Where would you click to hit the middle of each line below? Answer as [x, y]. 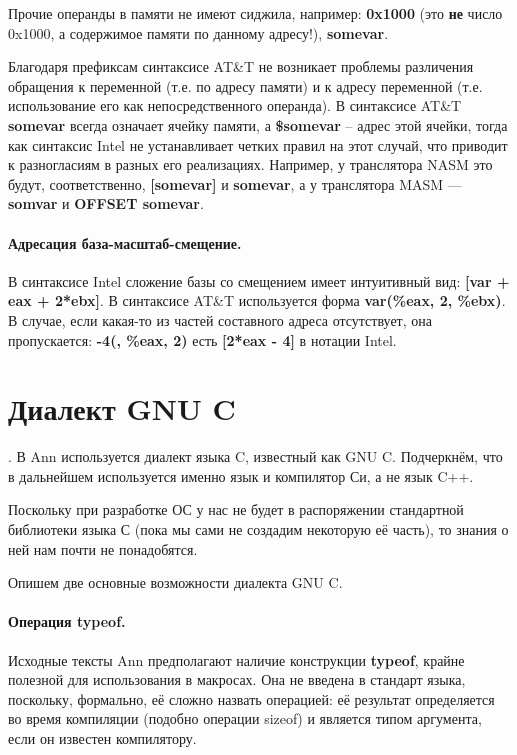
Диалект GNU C [122, 408]
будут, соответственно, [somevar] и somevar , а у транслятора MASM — [235, 183]
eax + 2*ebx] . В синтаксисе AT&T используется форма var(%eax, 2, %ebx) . [257, 300]
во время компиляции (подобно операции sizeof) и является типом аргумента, [245, 718]
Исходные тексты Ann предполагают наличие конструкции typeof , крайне [236, 659]
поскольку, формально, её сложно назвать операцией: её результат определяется [251, 698]
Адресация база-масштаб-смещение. [125, 242]
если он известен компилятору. [102, 737]
